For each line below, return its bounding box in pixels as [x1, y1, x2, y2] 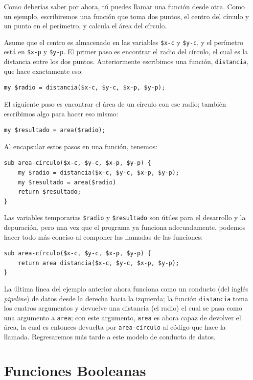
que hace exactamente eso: [4, 66, 83, 76]
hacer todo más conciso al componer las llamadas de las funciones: [4, 231, 203, 242]
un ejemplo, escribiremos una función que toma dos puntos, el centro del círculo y [4, 11, 249, 21]
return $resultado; [18, 188, 81, 196]
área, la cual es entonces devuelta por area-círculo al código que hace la [4, 322, 226, 332]
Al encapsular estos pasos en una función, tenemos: [4, 141, 158, 151]
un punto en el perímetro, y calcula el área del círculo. [4, 21, 167, 31]
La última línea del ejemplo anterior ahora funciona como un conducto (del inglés [4, 283, 249, 293]
